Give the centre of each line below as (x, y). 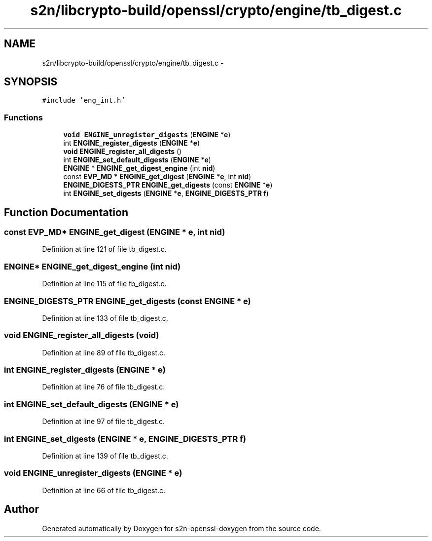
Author (21, 509)
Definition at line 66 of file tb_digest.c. (104, 490)
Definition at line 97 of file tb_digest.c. (104, 422)
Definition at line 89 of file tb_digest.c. (104, 352)
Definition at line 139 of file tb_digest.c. (105, 456)
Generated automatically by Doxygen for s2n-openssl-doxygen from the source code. (181, 528)
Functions (23, 117)
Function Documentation (66, 212)
